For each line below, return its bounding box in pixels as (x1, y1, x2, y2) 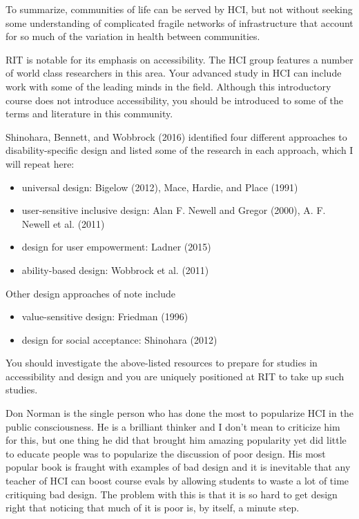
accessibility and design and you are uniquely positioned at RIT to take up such (6, 369, 345, 383)
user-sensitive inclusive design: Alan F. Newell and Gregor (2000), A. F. (21, 203, 326, 217)
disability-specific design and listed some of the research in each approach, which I (6, 143, 353, 157)
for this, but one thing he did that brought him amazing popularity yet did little (6, 433, 347, 447)
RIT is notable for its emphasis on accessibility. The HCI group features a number (6, 52, 353, 66)
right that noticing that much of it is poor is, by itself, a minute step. (6, 500, 300, 515)
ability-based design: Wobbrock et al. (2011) (21, 262, 209, 277)
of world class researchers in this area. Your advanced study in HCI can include (6, 66, 342, 80)
